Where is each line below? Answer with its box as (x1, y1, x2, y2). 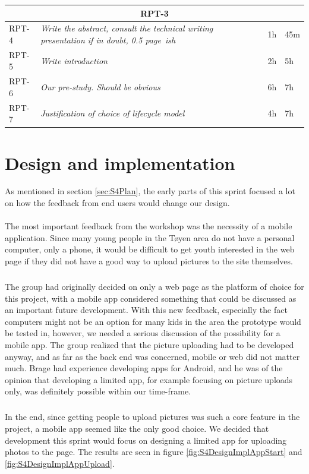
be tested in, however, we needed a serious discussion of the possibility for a (5, 327, 280, 339)
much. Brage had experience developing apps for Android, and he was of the (5, 362, 283, 374)
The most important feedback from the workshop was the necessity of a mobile (5, 220, 292, 232)
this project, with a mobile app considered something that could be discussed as (5, 292, 297, 304)
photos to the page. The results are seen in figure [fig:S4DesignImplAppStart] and (5, 445, 302, 458)
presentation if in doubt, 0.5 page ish (40, 33, 176, 46)
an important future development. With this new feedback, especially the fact (5, 304, 288, 316)
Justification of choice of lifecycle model (40, 107, 185, 119)
